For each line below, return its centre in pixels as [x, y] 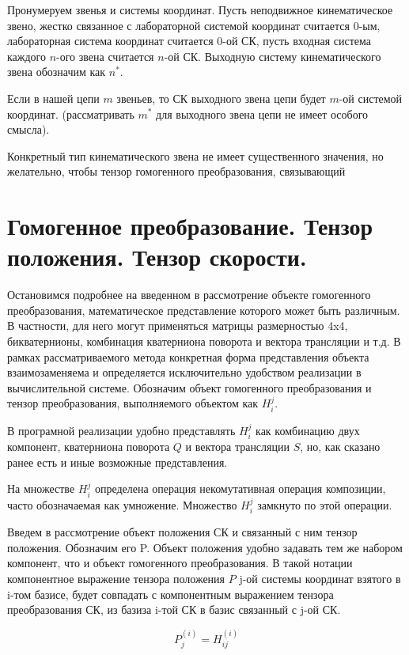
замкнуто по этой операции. [325, 504]
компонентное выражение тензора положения [116, 579]
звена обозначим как [57, 72]
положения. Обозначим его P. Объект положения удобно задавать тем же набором [205, 547]
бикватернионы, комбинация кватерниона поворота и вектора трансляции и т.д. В [204, 341]
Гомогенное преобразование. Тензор [190, 226]
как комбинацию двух [308, 430]
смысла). [28, 129]
